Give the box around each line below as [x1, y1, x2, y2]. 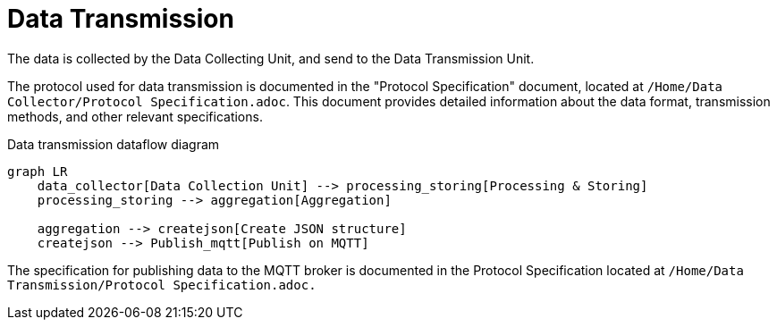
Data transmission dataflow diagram [7, 136, 220, 152]
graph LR [7, 163, 68, 179]
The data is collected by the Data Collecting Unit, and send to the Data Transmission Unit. [7, 50, 535, 66]
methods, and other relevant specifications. [7, 108, 263, 124]
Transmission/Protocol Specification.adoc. [7, 277, 317, 292]
